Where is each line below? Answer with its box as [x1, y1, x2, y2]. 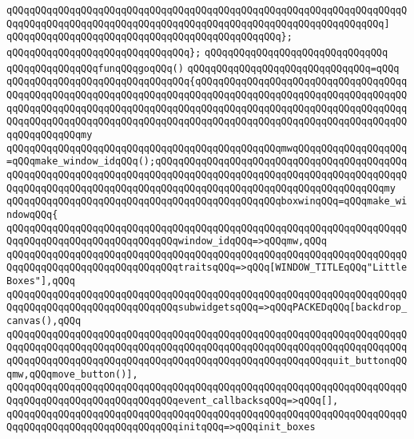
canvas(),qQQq [6, 315, 82, 327]
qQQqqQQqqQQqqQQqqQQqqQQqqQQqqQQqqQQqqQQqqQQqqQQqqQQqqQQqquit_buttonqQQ [6, 355, 408, 367]
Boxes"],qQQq [6, 275, 75, 287]
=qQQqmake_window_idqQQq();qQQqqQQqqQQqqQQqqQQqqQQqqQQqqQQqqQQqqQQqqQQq [6, 156, 408, 168]
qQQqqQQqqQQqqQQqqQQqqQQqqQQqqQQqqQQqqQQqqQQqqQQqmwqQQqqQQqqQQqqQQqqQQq [6, 142, 408, 154]
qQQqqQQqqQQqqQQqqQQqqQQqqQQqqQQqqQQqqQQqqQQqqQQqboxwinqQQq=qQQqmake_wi [6, 196, 408, 208]
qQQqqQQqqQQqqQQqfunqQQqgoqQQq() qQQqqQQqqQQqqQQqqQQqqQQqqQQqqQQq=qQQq [6, 62, 400, 74]
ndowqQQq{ [6, 208, 58, 220]
